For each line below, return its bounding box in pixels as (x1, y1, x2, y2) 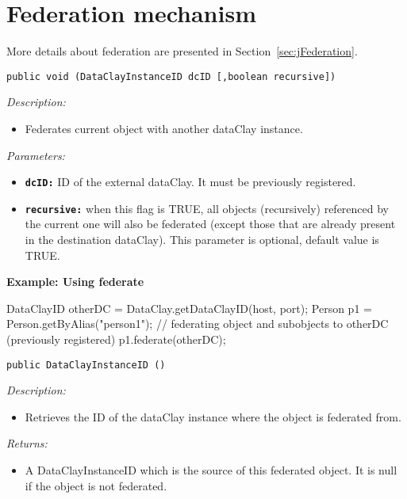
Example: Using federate (6, 273, 144, 290)
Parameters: (6, 147, 65, 163)
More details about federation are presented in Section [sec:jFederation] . (6, 43, 358, 59)
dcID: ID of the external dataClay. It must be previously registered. (25, 173, 356, 190)
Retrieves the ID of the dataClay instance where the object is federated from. (25, 408, 401, 425)
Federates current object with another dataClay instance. (25, 120, 303, 136)
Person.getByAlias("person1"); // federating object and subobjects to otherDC (6, 315, 389, 332)
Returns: (6, 435, 48, 451)
